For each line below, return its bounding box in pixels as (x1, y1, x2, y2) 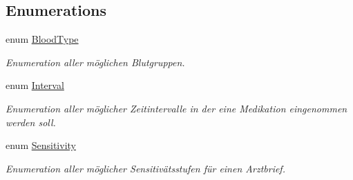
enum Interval (6, 78, 64, 92)
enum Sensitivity (6, 138, 76, 152)
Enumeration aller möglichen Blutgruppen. (6, 54, 185, 69)
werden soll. (6, 114, 56, 129)
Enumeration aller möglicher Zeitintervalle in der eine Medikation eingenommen (6, 101, 347, 115)
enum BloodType (6, 32, 79, 46)
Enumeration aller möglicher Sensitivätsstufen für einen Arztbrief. (6, 161, 285, 175)
